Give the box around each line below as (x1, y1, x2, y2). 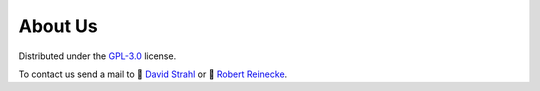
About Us (18, 15, 99, 37)
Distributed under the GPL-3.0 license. (18, 50, 177, 62)
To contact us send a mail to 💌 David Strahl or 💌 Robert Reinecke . (18, 68, 288, 80)
